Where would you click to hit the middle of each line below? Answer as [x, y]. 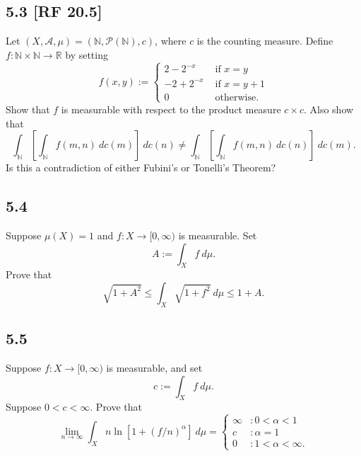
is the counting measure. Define [265, 41]
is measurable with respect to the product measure [171, 109]
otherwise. [237, 97]
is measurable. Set [218, 235]
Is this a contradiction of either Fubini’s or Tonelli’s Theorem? [141, 167]
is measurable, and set [154, 367]
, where [171, 41]
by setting [87, 54]
